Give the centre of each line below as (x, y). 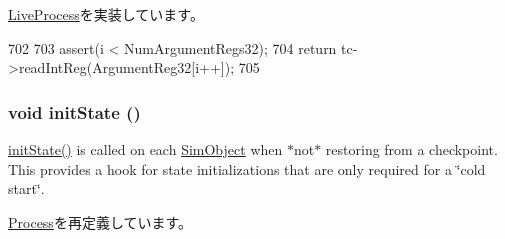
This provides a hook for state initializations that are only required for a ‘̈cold (247, 168)
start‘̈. (26, 188)
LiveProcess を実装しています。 (106, 14)
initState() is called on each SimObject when (145, 149)
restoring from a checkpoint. (411, 149)
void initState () (74, 111)
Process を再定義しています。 (100, 221)
